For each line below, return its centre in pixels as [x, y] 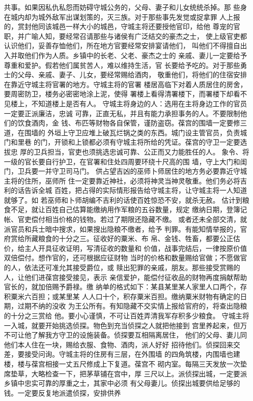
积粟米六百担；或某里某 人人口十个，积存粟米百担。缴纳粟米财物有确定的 [122, 296]
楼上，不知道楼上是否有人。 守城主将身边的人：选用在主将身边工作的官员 [129, 103]
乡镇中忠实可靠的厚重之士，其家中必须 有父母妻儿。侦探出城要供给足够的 [122, 383]
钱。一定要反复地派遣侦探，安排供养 [62, 392]
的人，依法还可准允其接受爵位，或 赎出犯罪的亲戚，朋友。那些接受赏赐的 [122, 267]
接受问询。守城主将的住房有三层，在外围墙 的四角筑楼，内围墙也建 [132, 354]
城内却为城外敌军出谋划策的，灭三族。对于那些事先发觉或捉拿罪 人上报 [125, 16]
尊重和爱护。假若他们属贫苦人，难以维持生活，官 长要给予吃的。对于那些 [122, 65]
